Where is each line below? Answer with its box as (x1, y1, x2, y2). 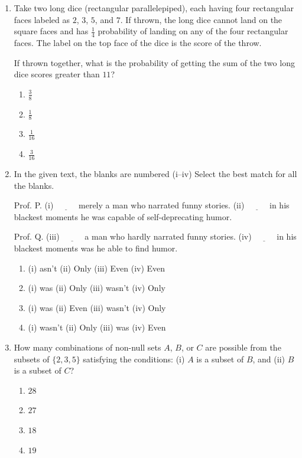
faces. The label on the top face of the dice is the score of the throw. (14, 37, 262, 49)
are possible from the (205, 341, 281, 354)
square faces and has (14, 25, 89, 37)
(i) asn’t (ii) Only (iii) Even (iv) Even (28, 261, 165, 274)
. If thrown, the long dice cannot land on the (120, 13, 282, 25)
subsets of (14, 352, 50, 365)
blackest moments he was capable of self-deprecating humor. (14, 210, 232, 223)
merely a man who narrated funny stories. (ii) (79, 199, 245, 211)
